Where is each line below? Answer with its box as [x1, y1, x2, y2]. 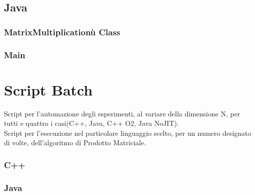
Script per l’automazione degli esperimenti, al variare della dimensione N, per [4, 108, 241, 118]
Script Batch [4, 79, 93, 99]
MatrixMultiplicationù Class [4, 25, 121, 38]
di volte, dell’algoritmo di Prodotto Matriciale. [4, 137, 146, 148]
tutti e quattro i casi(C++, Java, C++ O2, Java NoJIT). [4, 118, 179, 128]
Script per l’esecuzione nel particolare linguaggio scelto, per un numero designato [4, 127, 252, 138]
